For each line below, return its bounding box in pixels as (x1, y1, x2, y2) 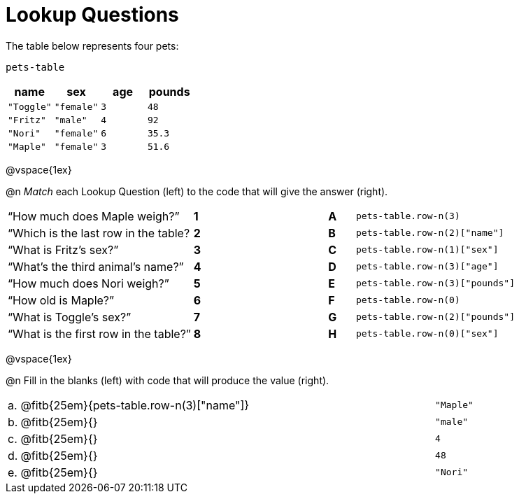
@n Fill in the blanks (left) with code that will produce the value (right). (6, 374, 329, 386)
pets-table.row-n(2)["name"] (356, 227, 504, 239)
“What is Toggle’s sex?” (8, 309, 131, 324)
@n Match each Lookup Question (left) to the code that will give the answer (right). (6, 185, 388, 197)
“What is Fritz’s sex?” (8, 242, 119, 257)
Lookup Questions (6, 3, 179, 27)
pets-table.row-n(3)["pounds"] (356, 278, 515, 289)
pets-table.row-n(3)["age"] (356, 261, 499, 272)
